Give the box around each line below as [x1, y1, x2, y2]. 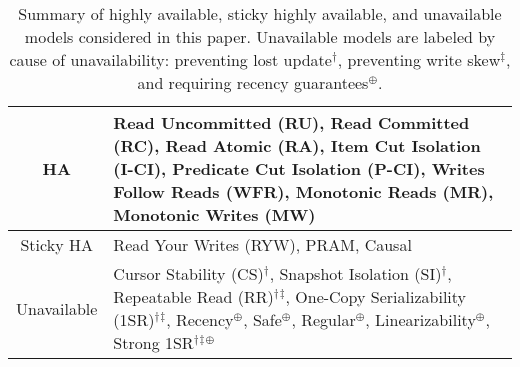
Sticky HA [20, 233, 93, 256]
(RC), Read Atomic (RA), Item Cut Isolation [113, 134, 481, 157]
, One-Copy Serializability [285, 285, 467, 308]
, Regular [291, 308, 356, 331]
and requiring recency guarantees [137, 71, 369, 94]
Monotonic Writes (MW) [113, 203, 316, 226]
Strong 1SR [113, 331, 194, 354]
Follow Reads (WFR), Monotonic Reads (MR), [113, 180, 494, 203]
